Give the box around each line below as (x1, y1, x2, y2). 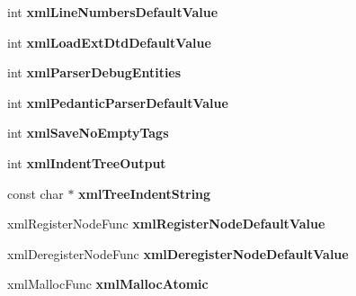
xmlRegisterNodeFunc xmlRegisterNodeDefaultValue (7, 214, 325, 233)
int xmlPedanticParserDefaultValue (7, 93, 228, 112)
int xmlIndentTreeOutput (7, 153, 166, 172)
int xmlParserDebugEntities (7, 63, 182, 82)
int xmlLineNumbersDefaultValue (7, 3, 218, 21)
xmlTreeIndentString (78, 184, 211, 202)
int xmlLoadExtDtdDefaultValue (7, 32, 211, 51)
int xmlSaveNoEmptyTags (7, 123, 169, 142)
